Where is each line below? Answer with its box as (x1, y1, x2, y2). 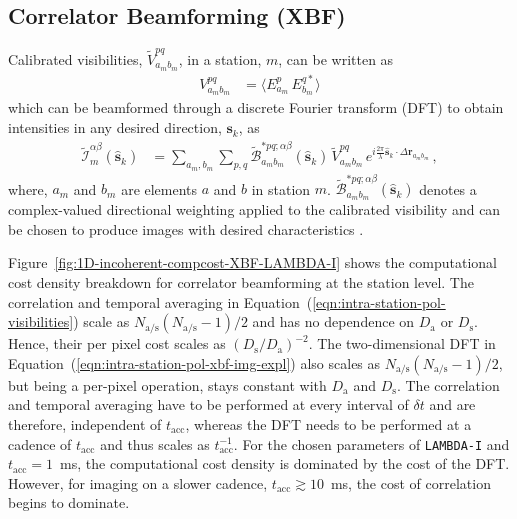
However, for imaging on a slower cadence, (8, 472, 268, 493)
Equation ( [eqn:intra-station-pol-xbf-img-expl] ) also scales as (8, 352, 381, 373)
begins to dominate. (8, 492, 130, 513)
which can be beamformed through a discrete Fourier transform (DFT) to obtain (8, 97, 504, 118)
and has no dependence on (252, 311, 415, 332)
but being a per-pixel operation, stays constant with (8, 374, 327, 395)
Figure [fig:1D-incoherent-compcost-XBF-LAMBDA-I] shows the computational (8, 252, 497, 273)
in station (251, 178, 311, 199)
